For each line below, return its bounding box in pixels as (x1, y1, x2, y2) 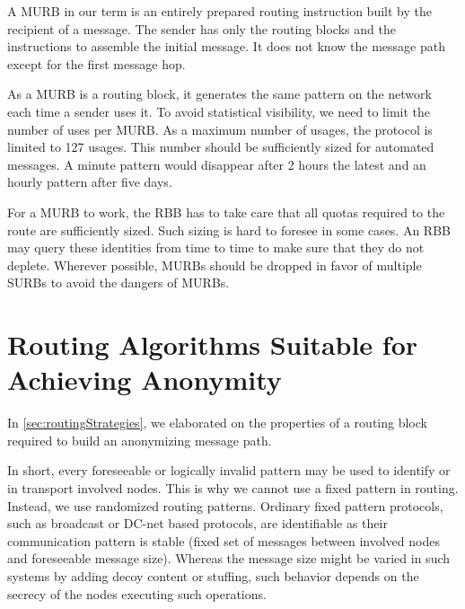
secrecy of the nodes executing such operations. (7, 584, 267, 603)
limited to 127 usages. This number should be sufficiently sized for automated (7, 137, 434, 156)
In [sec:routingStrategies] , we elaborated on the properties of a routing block (7, 413, 427, 432)
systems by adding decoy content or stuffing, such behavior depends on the (7, 566, 419, 585)
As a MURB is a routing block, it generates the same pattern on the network (7, 84, 432, 103)
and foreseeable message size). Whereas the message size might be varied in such (7, 549, 451, 568)
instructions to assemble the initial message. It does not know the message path (7, 37, 445, 56)
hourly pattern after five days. (7, 172, 172, 191)
